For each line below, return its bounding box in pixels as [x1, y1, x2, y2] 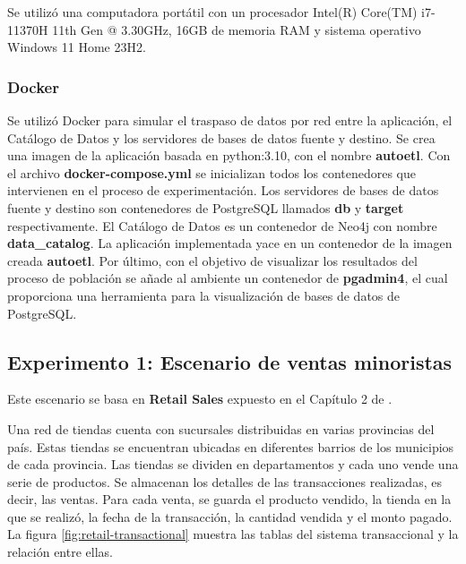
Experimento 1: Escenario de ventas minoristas [7, 347, 453, 375]
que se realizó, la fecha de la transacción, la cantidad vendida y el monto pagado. [7, 507, 453, 526]
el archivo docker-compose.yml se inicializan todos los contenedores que [7, 163, 417, 182]
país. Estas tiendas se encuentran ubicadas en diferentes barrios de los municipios [7, 437, 454, 456]
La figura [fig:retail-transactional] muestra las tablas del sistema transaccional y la [7, 525, 459, 543]
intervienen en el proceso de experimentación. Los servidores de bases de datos [7, 181, 439, 200]
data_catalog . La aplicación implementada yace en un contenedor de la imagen [7, 234, 453, 252]
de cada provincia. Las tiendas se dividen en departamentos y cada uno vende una [7, 455, 459, 474]
